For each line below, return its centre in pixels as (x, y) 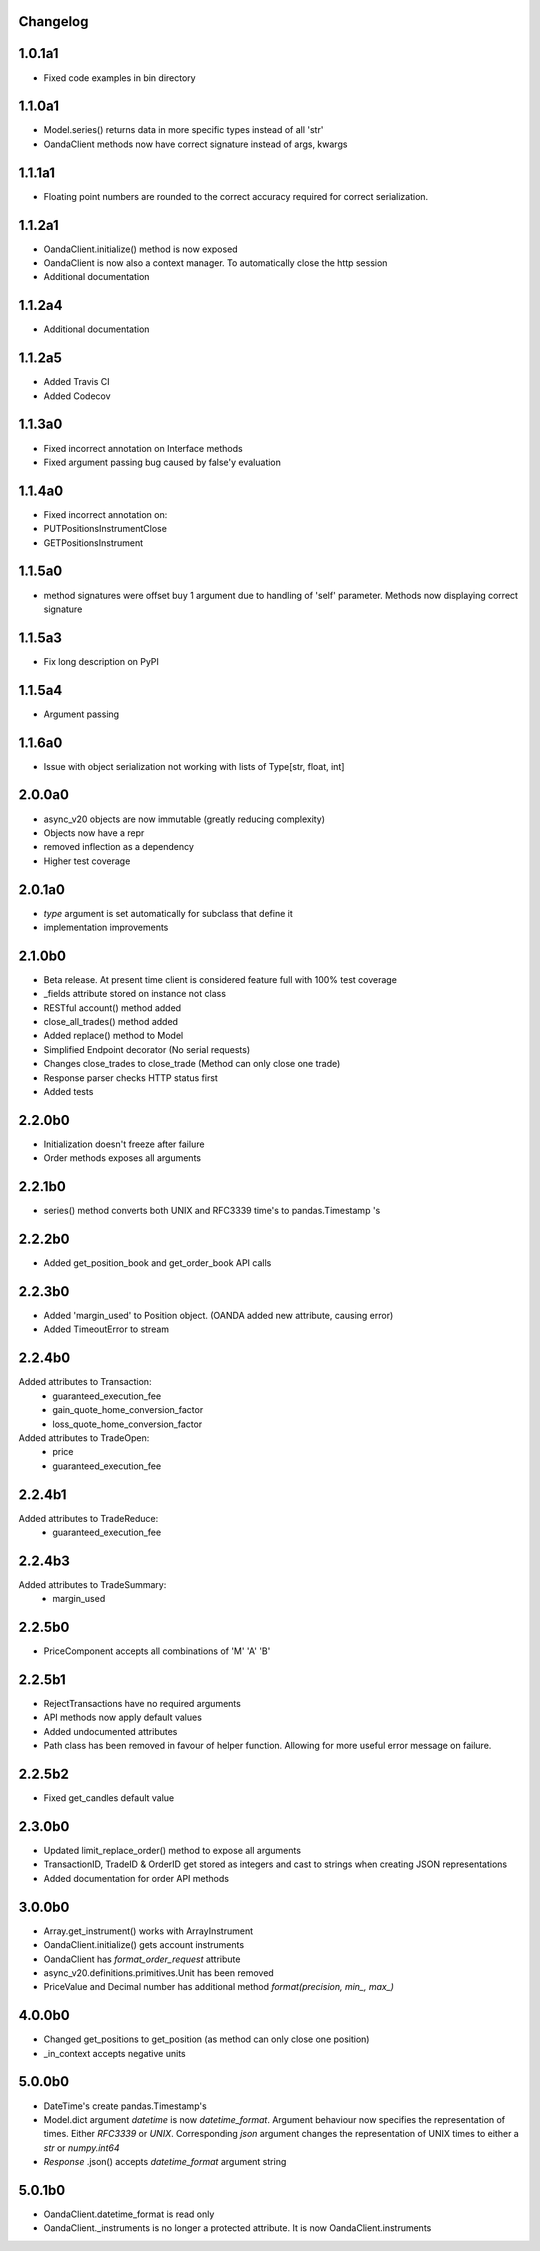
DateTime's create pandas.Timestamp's (125, 2106)
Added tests (68, 1092)
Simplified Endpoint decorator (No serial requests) (147, 1049)
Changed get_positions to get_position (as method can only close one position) (206, 2039)
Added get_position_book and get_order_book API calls (157, 1263)
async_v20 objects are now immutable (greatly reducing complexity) (184, 819)
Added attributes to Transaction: (85, 1382)
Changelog (53, 21)
